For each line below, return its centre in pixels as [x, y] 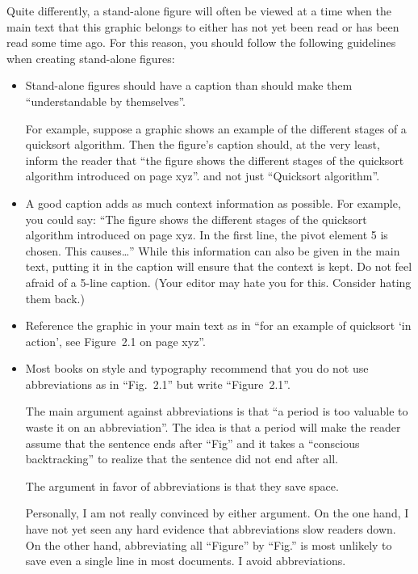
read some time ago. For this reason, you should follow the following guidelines [201, 42]
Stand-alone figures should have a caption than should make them [189, 85]
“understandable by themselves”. [106, 101]
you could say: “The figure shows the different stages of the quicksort [196, 219]
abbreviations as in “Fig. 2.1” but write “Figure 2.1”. [158, 384]
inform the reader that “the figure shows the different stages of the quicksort [215, 160]
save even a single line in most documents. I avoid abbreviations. [186, 561]
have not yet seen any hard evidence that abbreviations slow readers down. [211, 529]
